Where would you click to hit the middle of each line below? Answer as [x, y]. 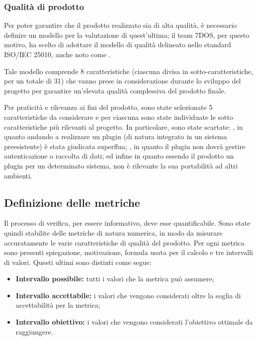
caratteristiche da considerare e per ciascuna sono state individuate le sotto [119, 117]
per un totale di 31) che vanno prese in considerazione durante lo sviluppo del [123, 81]
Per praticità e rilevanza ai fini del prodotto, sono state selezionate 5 [108, 107]
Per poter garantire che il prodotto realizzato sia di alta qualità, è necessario [121, 25]
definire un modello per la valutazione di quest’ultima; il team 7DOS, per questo [127, 35]
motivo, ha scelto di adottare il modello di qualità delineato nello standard [118, 44]
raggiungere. [34, 331]
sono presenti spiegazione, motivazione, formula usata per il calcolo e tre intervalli [128, 252]
